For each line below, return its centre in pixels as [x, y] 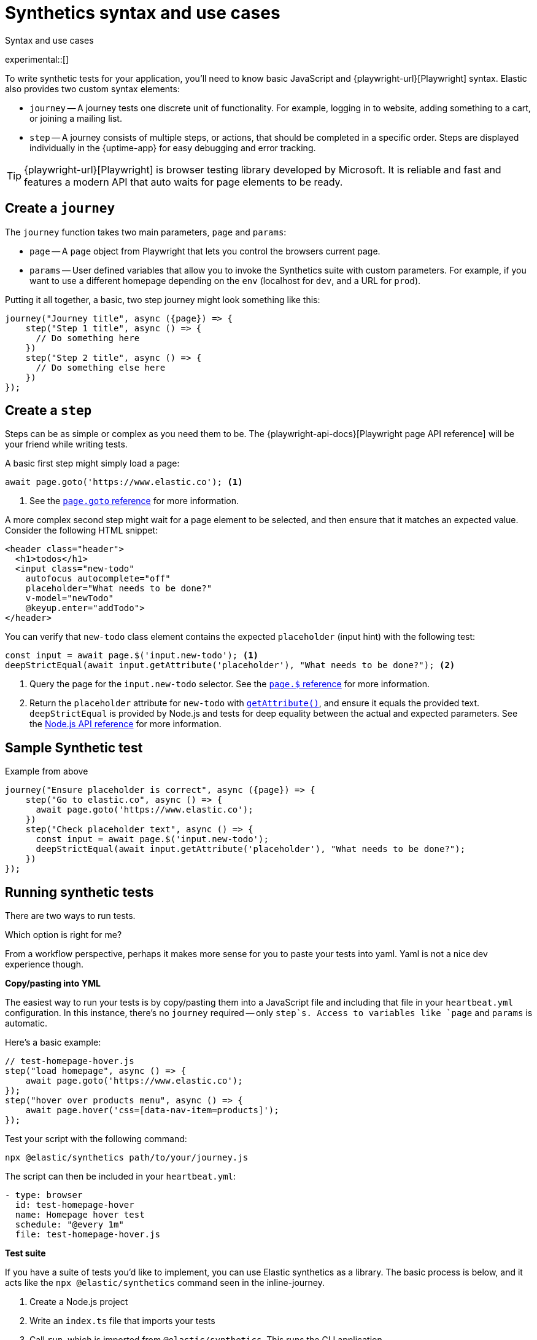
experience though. [44, 964]
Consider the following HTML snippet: [82, 530]
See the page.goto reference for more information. [134, 501]
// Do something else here [101, 367]
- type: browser [44, 1195]
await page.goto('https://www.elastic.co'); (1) [124, 482]
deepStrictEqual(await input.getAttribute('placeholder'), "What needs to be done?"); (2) [230, 665]
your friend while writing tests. [66, 444]
